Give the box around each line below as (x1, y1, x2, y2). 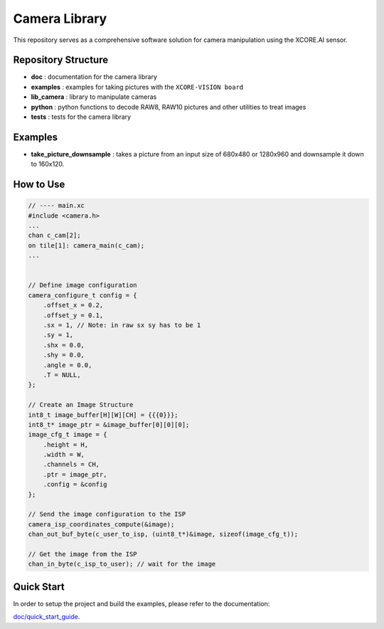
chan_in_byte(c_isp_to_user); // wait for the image (28, 560, 216, 569)
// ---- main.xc (28, 201, 85, 210)
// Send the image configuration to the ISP (28, 510, 186, 519)
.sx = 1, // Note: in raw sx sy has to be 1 (43, 321, 201, 329)
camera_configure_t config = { (28, 291, 138, 299)
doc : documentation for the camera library (31, 73, 158, 81)
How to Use (13, 179, 65, 191)
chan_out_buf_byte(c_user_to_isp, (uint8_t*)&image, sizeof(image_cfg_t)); (28, 530, 299, 539)
